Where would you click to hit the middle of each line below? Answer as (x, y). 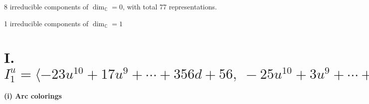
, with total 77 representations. (170, 6)
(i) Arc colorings (33, 96)
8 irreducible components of (46, 6)
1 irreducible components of (46, 23)
